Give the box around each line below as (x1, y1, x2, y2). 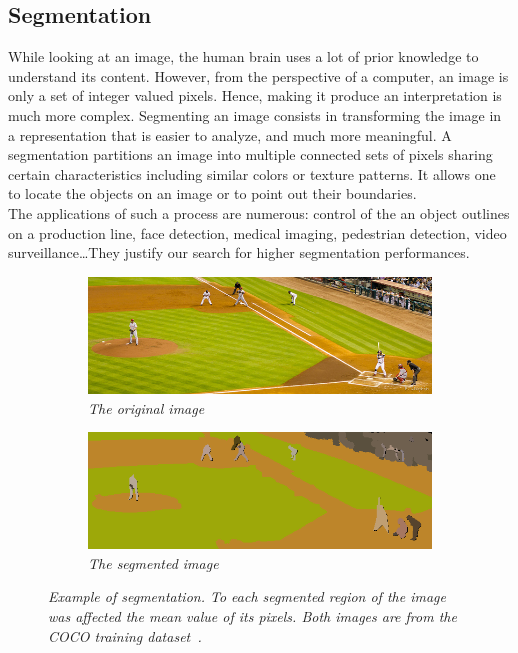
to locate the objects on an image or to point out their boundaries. (8, 183, 417, 204)
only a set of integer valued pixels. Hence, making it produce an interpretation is (8, 85, 502, 106)
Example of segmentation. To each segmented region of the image (48, 586, 446, 607)
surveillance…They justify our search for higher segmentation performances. (8, 242, 470, 263)
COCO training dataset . (48, 625, 202, 646)
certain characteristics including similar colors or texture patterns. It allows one (8, 163, 496, 184)
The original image (88, 397, 205, 418)
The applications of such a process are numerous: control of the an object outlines (8, 202, 510, 223)
